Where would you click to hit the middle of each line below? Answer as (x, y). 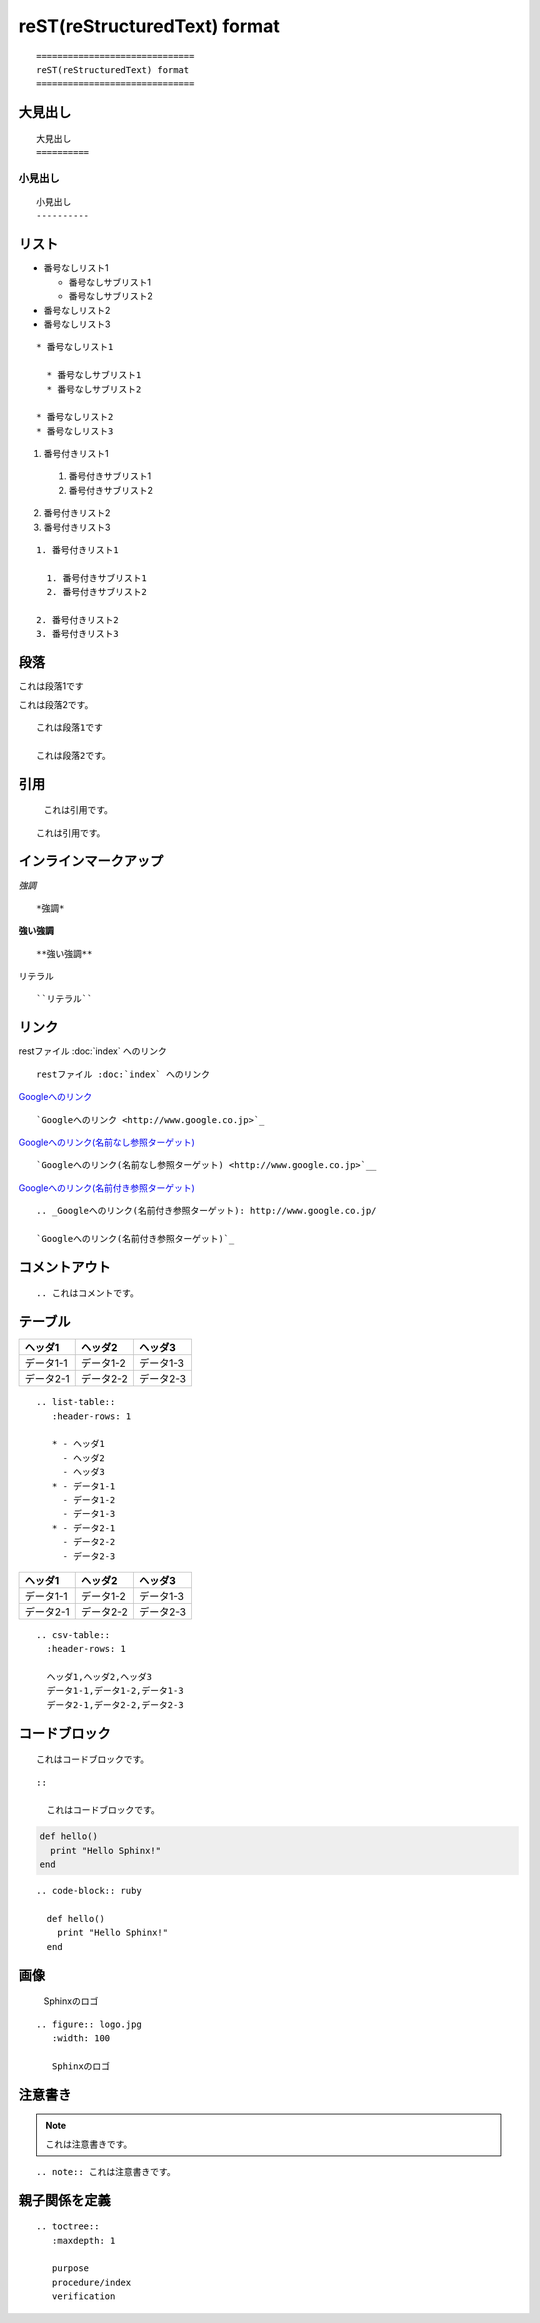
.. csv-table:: (73, 1634)
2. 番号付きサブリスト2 (96, 592)
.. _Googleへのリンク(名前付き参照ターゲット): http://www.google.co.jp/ (206, 1211)
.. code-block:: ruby (89, 1891)
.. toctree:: (68, 2226)
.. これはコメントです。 (87, 1293)
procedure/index (91, 2282)
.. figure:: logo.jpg (89, 2024)
